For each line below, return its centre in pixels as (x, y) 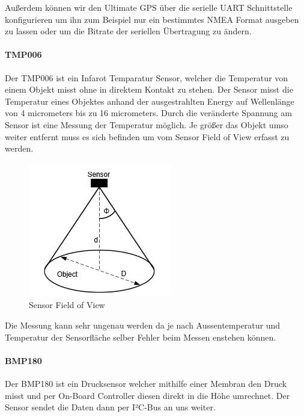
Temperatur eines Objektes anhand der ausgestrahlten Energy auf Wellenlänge (150, 101)
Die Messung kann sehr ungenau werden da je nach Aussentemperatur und (143, 325)
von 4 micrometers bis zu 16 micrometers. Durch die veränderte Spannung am (148, 113)
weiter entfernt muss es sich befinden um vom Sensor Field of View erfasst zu (147, 136)
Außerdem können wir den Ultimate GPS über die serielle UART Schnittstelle (149, 7)
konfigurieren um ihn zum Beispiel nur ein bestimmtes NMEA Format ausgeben (152, 19)
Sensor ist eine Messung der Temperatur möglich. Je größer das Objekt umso (147, 124)
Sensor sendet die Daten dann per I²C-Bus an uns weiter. (110, 407)
